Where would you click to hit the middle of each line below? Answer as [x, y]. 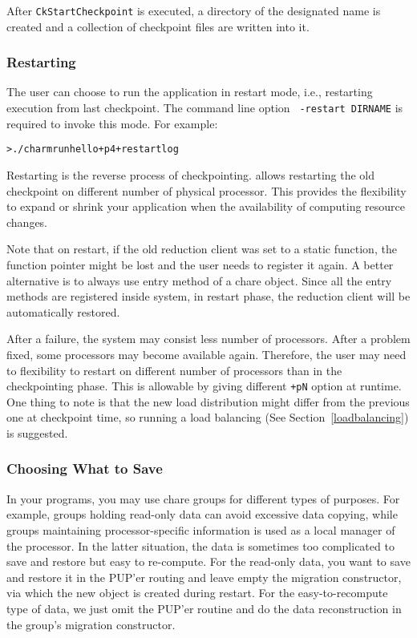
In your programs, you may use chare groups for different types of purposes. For [203, 498]
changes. [27, 222]
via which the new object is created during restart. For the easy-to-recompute [197, 593]
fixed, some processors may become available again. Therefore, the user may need [206, 354]
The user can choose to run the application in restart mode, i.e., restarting [190, 92]
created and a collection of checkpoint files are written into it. [158, 26]
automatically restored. [63, 311]
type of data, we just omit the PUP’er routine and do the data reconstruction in [204, 608]
